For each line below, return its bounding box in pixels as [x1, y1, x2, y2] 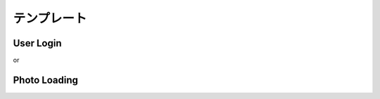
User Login [13, 37, 62, 49]
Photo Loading [13, 74, 79, 86]
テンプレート [13, 11, 87, 26]
